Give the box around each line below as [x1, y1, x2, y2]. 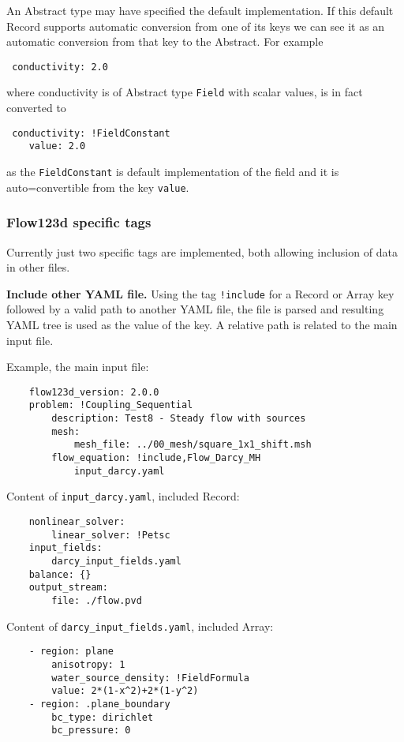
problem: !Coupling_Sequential [28, 399, 193, 411]
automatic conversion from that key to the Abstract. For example [6, 33, 324, 50]
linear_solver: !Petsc [51, 529, 170, 541]
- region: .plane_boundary [28, 698, 170, 710]
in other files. [6, 259, 70, 275]
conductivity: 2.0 [12, 61, 108, 73]
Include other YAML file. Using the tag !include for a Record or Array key [6, 285, 395, 302]
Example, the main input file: [6, 358, 149, 375]
